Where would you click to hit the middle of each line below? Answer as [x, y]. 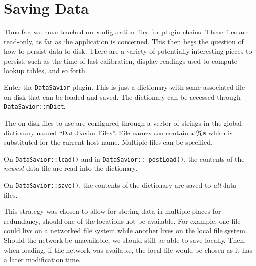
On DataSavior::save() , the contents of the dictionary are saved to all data [120, 185]
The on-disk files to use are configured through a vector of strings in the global [123, 123]
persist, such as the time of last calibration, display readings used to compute [121, 60]
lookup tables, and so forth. [46, 70]
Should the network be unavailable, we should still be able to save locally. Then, [125, 240]
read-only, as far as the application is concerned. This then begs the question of [124, 41]
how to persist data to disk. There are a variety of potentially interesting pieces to [128, 51]
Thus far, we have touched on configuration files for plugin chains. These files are [126, 32]
